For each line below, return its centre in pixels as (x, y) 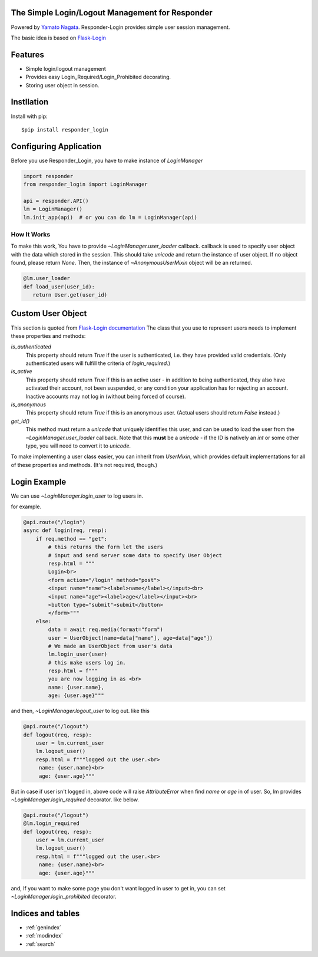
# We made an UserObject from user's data (110, 646)
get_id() (20, 421)
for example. (26, 507)
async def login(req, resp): (65, 530)
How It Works (31, 235)
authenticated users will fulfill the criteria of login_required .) (98, 363)
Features (27, 55)
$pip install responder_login (65, 129)
